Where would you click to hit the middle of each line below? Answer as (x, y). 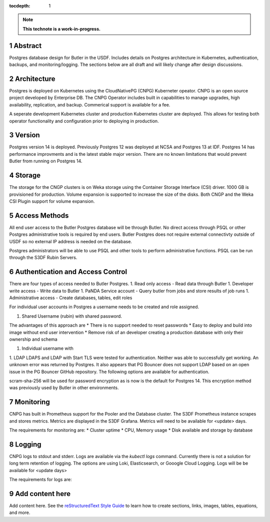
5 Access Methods (39, 216)
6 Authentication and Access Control (68, 272)
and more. (20, 513)
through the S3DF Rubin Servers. (43, 258)
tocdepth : (20, 6)
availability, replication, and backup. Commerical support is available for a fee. (90, 104)
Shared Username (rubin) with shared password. (72, 316)
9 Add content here (40, 494)
